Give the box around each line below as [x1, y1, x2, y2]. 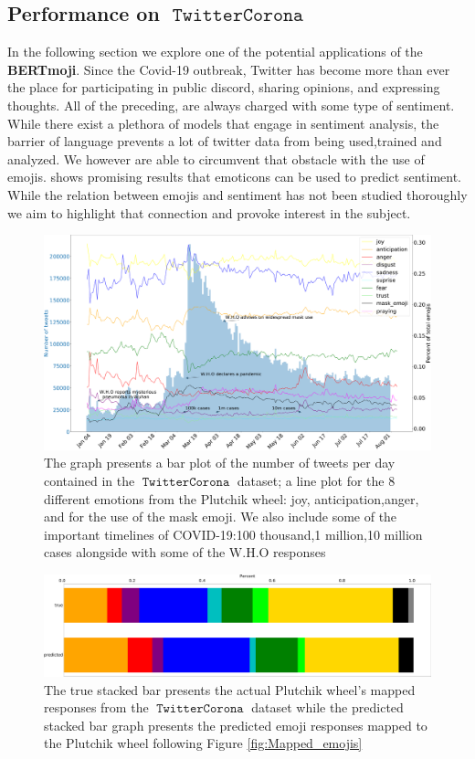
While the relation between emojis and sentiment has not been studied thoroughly [7, 184, 468, 204]
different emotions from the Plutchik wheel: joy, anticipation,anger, [44, 489, 419, 508]
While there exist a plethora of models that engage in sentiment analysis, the [7, 113, 439, 132]
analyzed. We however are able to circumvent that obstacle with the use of [7, 149, 425, 168]
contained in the [44, 470, 135, 490]
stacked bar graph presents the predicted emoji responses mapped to [44, 715, 427, 734]
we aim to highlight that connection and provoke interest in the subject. [7, 203, 411, 222]
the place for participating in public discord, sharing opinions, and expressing [7, 78, 440, 97]
